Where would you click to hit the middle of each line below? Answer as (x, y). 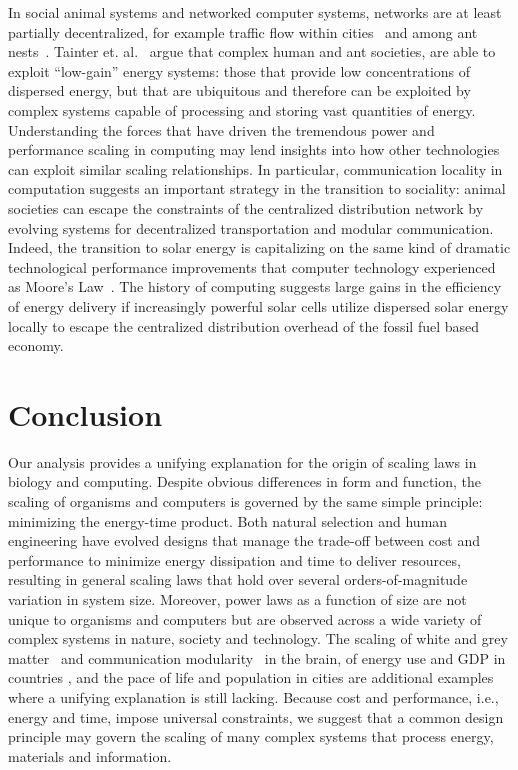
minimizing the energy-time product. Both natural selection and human (228, 520)
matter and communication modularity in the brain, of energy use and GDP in (257, 657)
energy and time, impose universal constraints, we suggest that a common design (256, 716)
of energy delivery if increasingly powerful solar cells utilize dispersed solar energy (258, 305)
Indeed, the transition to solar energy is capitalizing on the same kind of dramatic (259, 247)
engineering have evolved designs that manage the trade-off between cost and (244, 540)
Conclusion (85, 413)
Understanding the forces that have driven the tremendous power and (221, 129)
